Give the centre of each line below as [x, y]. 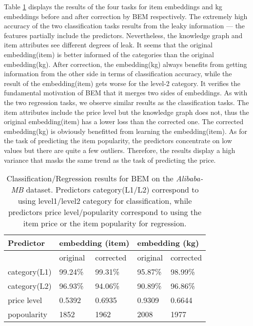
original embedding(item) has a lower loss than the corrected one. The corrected [124, 121]
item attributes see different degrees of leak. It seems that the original [108, 45]
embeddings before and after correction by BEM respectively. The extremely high [126, 16]
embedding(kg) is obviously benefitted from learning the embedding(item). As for [126, 131]
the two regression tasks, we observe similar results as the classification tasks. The [126, 102]
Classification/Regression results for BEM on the [90, 178]
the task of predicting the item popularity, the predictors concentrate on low [118, 141]
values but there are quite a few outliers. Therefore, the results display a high [120, 150]
